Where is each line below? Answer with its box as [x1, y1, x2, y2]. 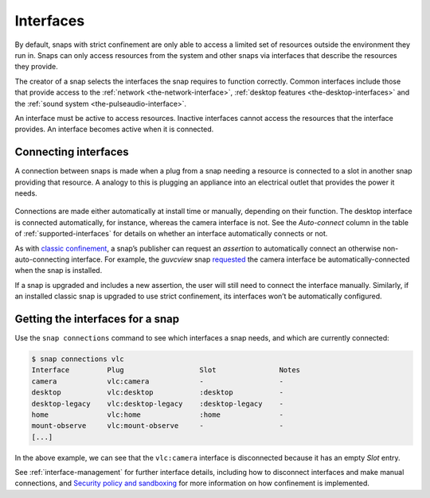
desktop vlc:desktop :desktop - [31, 388, 284, 397]
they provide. [14, 62, 59, 72]
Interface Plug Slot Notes [31, 366, 301, 375]
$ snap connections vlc [31, 354, 125, 364]
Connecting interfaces [14, 146, 129, 159]
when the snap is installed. [14, 266, 103, 275]
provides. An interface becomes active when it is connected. [14, 124, 214, 134]
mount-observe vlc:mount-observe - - [31, 422, 284, 430]
